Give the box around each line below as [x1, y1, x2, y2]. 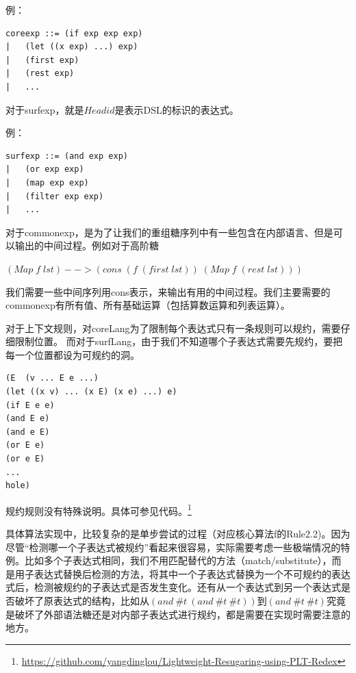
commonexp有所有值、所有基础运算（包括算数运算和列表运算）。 [5, 298, 290, 312]
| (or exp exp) [5, 164, 84, 175]
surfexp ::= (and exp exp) [5, 151, 128, 161]
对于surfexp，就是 [5, 102, 84, 116]
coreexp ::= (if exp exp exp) [5, 28, 143, 38]
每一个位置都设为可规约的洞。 [5, 347, 140, 361]
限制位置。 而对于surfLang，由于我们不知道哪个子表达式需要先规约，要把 [14, 334, 343, 348]
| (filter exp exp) [5, 191, 104, 201]
